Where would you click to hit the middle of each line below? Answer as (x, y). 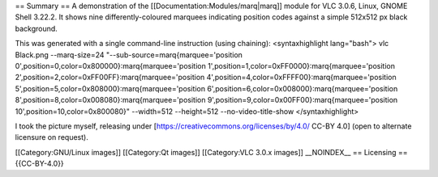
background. (36, 28)
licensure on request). (52, 137)
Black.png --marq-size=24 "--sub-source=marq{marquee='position (129, 55)
